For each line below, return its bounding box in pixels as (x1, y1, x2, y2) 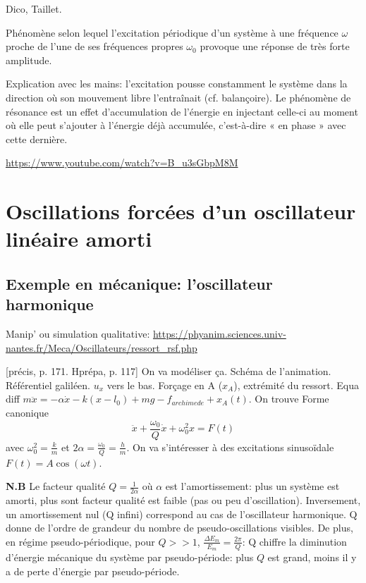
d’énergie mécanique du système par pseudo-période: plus (6, 549, 254, 564)
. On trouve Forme (248, 391, 329, 406)
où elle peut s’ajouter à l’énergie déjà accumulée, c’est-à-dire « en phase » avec (6, 118, 346, 133)
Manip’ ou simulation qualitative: (6, 326, 150, 341)
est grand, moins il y (267, 549, 357, 564)
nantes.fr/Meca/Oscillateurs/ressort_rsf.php (6, 340, 197, 355)
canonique (6, 405, 49, 420)
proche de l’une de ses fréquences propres (6, 39, 183, 54)
